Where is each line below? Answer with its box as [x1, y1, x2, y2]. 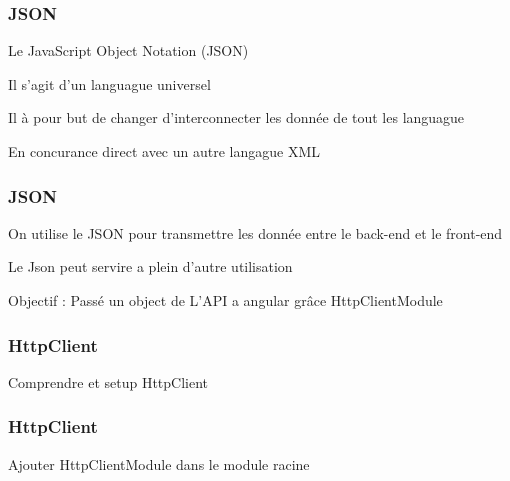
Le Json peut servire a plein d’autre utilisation [8, 256, 293, 277]
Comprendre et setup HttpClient [8, 371, 209, 392]
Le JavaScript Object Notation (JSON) [8, 40, 249, 61]
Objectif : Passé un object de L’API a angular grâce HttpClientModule [8, 290, 443, 310]
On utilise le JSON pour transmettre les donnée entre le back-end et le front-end [8, 222, 503, 243]
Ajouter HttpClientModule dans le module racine [8, 453, 310, 474]
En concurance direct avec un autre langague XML [8, 141, 321, 161]
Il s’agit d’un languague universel [8, 73, 211, 94]
